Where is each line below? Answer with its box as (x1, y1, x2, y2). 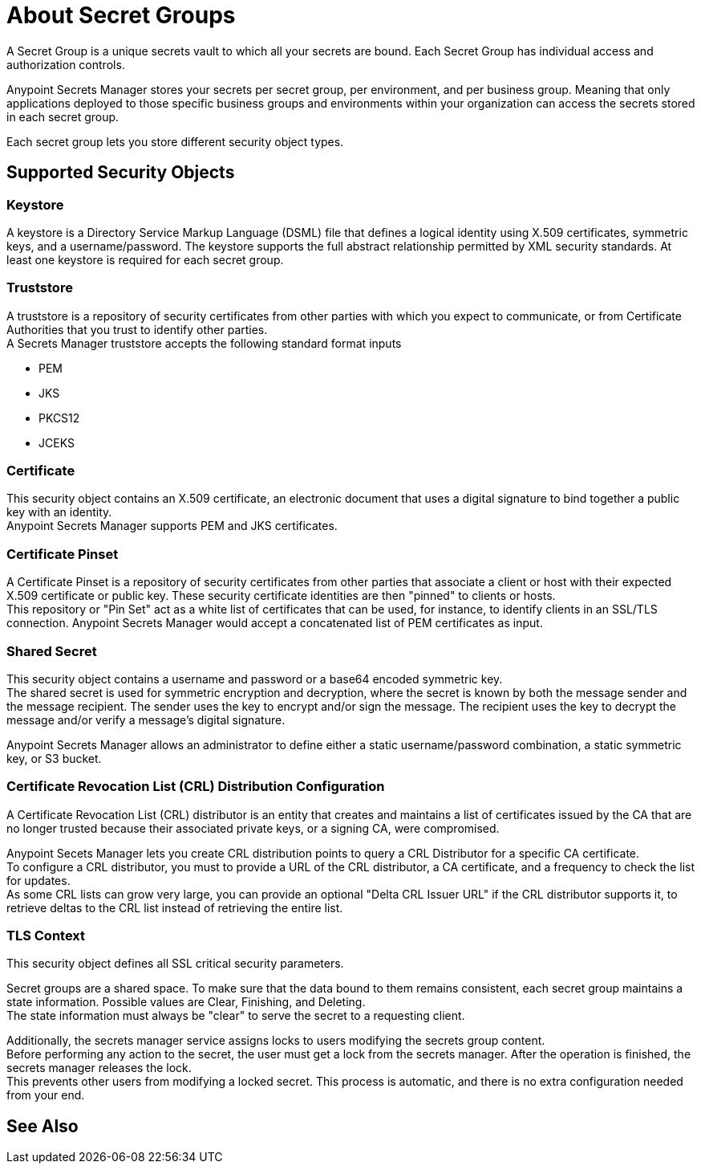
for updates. (6, 873, 71, 887)
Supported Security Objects (6, 162, 235, 183)
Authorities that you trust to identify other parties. (6, 322, 268, 336)
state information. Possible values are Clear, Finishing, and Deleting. (6, 995, 366, 1009)
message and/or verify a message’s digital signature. (6, 712, 286, 727)
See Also (6, 1115, 79, 1136)
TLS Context (6, 927, 86, 944)
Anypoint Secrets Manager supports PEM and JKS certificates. (6, 519, 338, 533)
